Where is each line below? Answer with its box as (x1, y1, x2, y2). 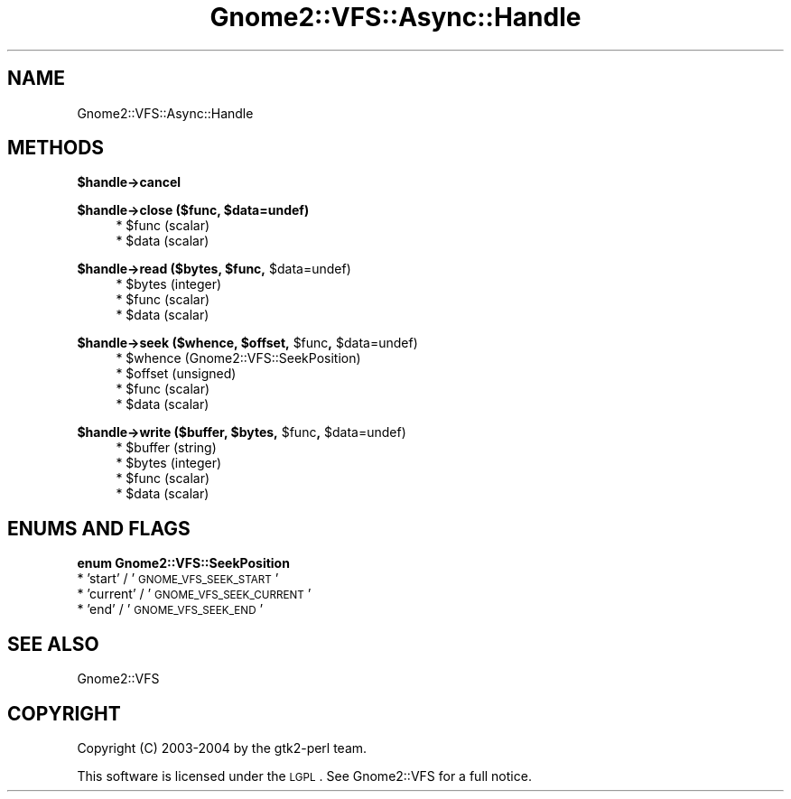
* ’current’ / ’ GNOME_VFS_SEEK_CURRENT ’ (77, 586, 312, 602)
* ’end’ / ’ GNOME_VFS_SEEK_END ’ (77, 601, 264, 618)
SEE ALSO (7, 632, 99, 655)
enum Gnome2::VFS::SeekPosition (77, 555, 290, 571)
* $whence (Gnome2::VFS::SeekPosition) (116, 350, 361, 367)
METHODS (7, 136, 105, 160)
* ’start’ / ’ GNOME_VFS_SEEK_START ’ (77, 571, 279, 587)
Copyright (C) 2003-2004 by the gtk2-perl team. (77, 739, 368, 756)
